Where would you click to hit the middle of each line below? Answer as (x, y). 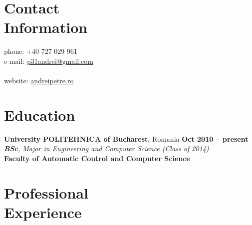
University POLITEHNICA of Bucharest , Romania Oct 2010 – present (126, 138)
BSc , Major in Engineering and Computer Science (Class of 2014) (107, 148)
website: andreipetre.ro (39, 81)
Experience (43, 212)
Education (40, 114)
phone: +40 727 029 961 (41, 51)
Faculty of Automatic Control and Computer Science (97, 158)
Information (46, 27)
